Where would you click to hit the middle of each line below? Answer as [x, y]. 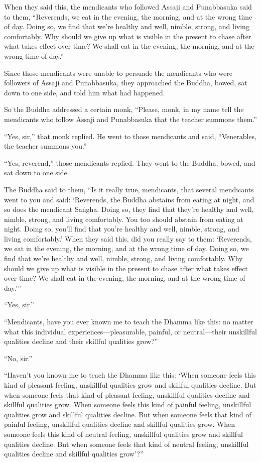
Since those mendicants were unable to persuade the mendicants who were [118, 73]
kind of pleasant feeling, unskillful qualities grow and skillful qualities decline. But [130, 385]
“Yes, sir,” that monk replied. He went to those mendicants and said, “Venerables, [130, 136]
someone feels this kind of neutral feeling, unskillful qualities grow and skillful [123, 434]
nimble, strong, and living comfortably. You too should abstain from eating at [124, 219]
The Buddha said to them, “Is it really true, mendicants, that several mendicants [129, 189]
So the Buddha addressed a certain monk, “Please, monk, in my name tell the [124, 109]
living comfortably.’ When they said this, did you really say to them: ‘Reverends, [128, 238]
